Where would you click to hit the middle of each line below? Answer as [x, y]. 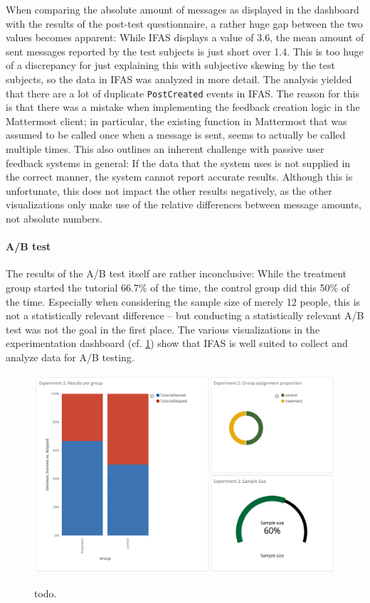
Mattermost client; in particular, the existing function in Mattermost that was [176, 121]
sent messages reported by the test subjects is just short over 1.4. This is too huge [185, 51]
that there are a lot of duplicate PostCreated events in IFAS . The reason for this [183, 93]
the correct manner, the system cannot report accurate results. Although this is [179, 177]
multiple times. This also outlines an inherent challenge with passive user [165, 149]
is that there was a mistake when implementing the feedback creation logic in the [183, 107]
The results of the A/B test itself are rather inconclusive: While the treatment [176, 273]
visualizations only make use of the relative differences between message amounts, [184, 204]
